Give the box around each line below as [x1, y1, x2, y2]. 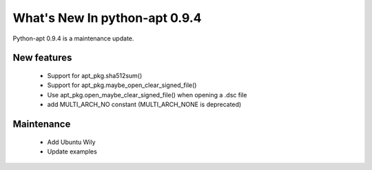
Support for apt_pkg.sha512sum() [47, 71, 143, 80]
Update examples [47, 147, 98, 156]
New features [12, 52, 72, 64]
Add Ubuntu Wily [47, 138, 96, 146]
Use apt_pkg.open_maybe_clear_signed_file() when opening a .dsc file [47, 90, 247, 99]
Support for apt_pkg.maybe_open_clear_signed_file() [47, 81, 197, 89]
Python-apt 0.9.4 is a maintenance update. [12, 34, 134, 42]
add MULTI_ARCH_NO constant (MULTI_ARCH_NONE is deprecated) [47, 100, 242, 109]
